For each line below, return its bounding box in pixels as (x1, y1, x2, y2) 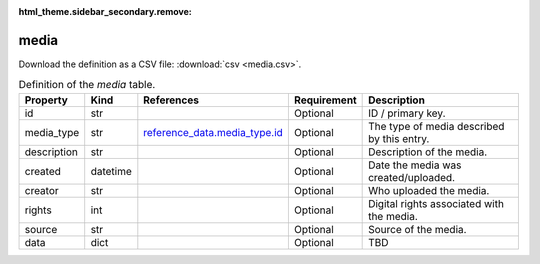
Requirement (293, 93, 357, 107)
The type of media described (368, 119, 505, 133)
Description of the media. (368, 145, 488, 159)
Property (24, 93, 69, 107)
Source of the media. (368, 222, 467, 236)
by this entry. (368, 131, 430, 145)
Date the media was (368, 158, 462, 172)
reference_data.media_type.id (143, 125, 284, 139)
